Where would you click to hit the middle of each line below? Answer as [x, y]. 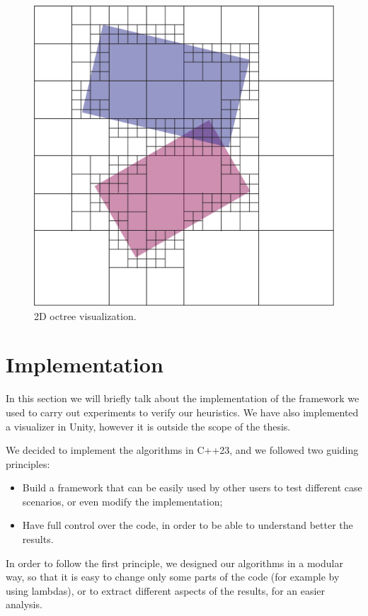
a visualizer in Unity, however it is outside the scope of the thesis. [148, 426]
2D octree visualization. [85, 315]
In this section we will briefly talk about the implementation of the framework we [183, 398]
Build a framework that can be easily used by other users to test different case [192, 487]
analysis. [24, 604]
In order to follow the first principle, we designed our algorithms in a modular [174, 563]
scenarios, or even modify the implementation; [122, 501]
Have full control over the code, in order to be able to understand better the [188, 525]
